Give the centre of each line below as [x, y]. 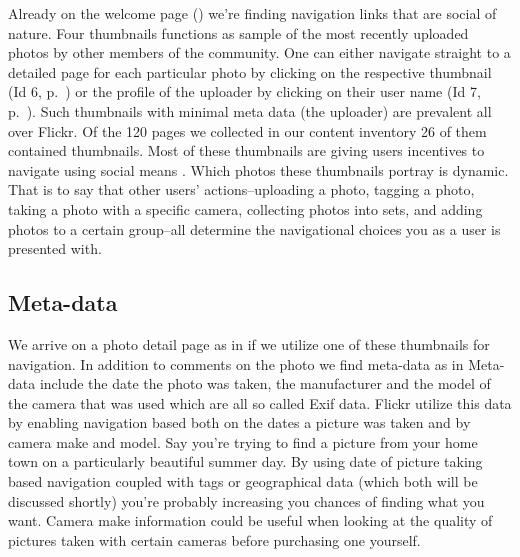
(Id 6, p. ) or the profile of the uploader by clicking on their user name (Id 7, [244, 91]
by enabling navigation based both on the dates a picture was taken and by [239, 422]
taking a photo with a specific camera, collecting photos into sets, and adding [245, 208]
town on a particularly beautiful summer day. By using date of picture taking [245, 461]
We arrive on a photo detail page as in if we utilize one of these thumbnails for [249, 343]
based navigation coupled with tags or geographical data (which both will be [243, 481]
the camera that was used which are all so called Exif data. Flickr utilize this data [260, 402]
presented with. [55, 248]
